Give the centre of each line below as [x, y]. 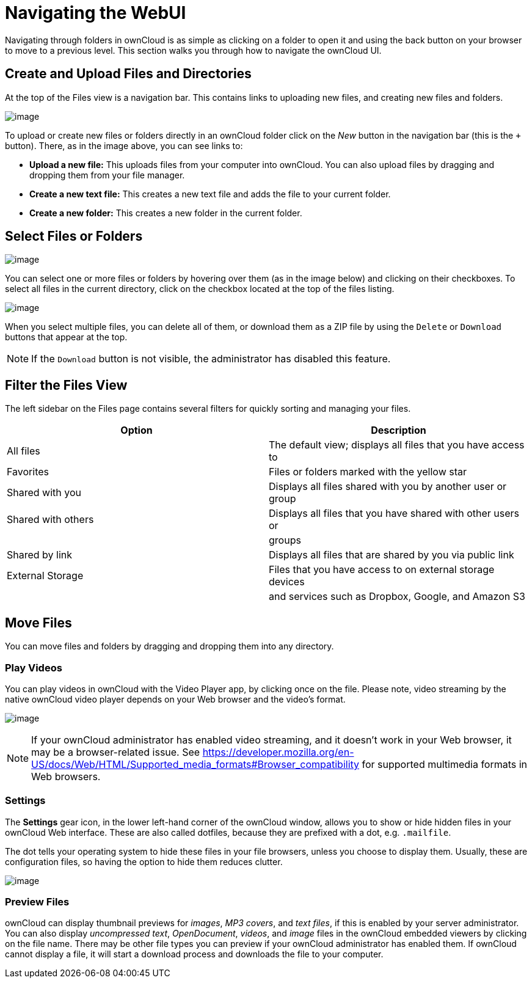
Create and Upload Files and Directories [128, 74]
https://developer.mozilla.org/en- [278, 752]
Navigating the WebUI [96, 13]
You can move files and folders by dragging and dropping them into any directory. [169, 646]
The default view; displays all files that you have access [397, 445]
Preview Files [37, 902]
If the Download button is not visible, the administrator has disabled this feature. [211, 359]
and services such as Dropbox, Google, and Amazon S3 [397, 597]
